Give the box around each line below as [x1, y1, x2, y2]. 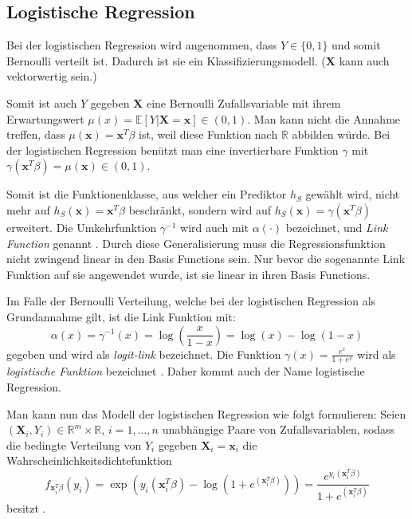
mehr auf [6, 201, 50, 218]
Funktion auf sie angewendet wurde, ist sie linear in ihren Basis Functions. [6, 265, 371, 282]
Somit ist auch [6, 94, 77, 111]
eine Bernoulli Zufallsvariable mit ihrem [146, 94, 341, 111]
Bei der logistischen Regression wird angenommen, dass [6, 37, 277, 53]
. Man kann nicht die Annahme [247, 110, 401, 127]
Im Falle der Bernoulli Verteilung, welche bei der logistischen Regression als [6, 293, 376, 309]
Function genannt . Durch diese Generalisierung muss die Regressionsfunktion [6, 234, 386, 251]
